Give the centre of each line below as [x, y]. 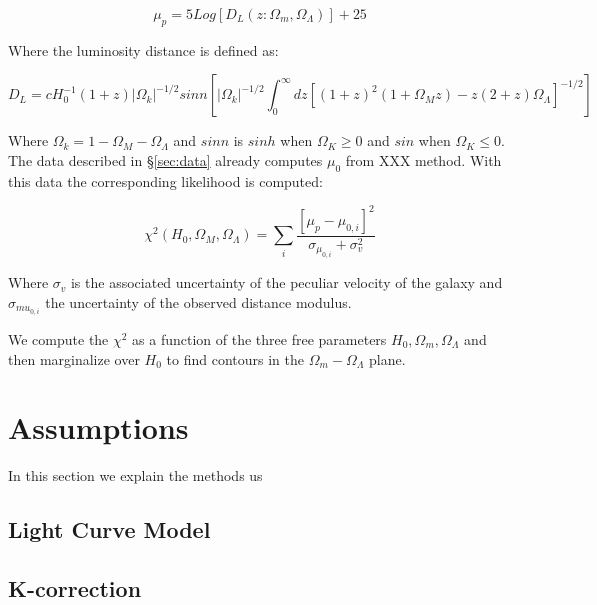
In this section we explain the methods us [135, 475]
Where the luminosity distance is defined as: [143, 49]
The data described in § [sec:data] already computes [165, 159]
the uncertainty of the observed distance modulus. [198, 301]
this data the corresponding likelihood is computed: [165, 180]
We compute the [58, 339]
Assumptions [98, 427]
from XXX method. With [423, 159]
